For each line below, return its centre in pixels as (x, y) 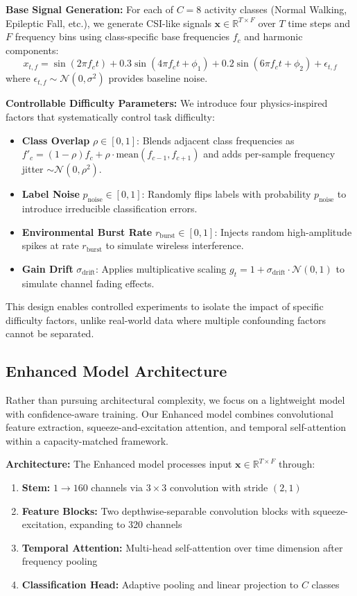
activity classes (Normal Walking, (276, 9)
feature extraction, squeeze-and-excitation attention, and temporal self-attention (176, 427)
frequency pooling (60, 561)
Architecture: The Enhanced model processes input (119, 464)
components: (32, 50)
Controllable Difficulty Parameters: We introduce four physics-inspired (167, 103)
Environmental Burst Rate (87, 231)
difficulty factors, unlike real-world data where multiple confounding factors (166, 320)
